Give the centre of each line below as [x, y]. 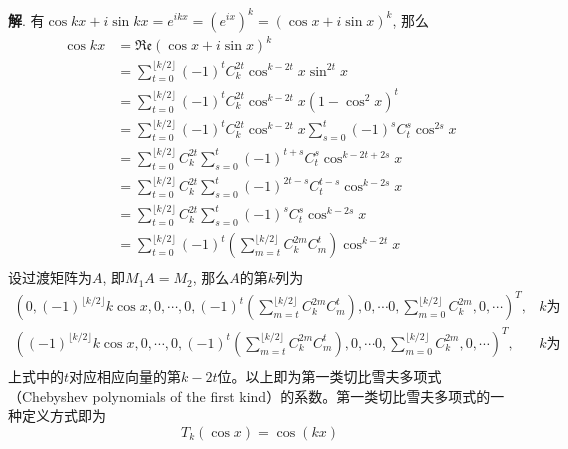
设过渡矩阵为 [50, 277]
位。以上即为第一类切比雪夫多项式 [329, 375]
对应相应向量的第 [125, 375]
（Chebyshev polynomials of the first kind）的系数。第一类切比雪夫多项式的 [249, 395]
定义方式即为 [63, 415]
